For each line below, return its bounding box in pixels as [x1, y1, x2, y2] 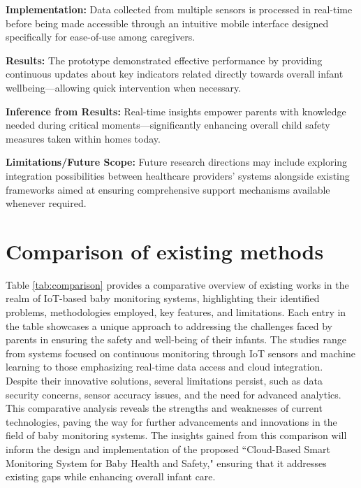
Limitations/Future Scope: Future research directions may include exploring [6, 155, 348, 169]
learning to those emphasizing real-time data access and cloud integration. [6, 359, 323, 374]
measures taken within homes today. [6, 131, 161, 145]
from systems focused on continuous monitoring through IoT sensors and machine [6, 345, 355, 360]
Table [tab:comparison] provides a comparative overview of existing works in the [6, 277, 349, 292]
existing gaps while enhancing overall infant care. [6, 469, 216, 484]
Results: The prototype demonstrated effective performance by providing [6, 52, 323, 67]
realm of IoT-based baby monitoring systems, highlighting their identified [6, 291, 320, 306]
